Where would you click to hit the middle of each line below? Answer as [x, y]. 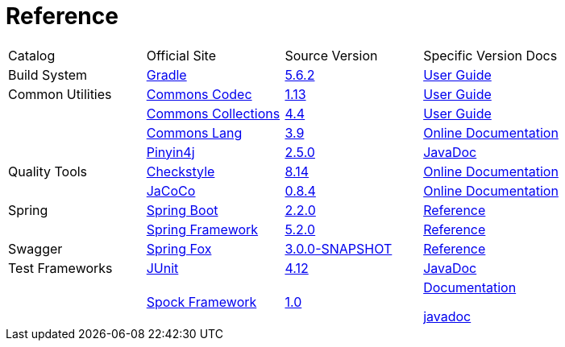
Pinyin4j [170, 152]
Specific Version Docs [490, 55]
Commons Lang [194, 132]
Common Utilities [60, 94]
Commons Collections [213, 113]
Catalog [32, 55]
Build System [48, 74]
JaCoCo [171, 190]
